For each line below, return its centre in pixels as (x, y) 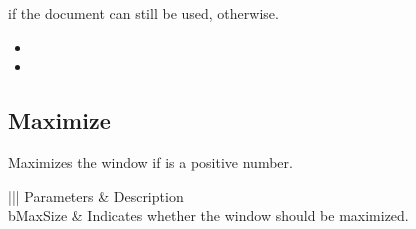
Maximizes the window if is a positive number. (150, 161)
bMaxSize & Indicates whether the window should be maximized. (208, 215)
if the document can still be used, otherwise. (143, 13)
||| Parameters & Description (96, 195)
